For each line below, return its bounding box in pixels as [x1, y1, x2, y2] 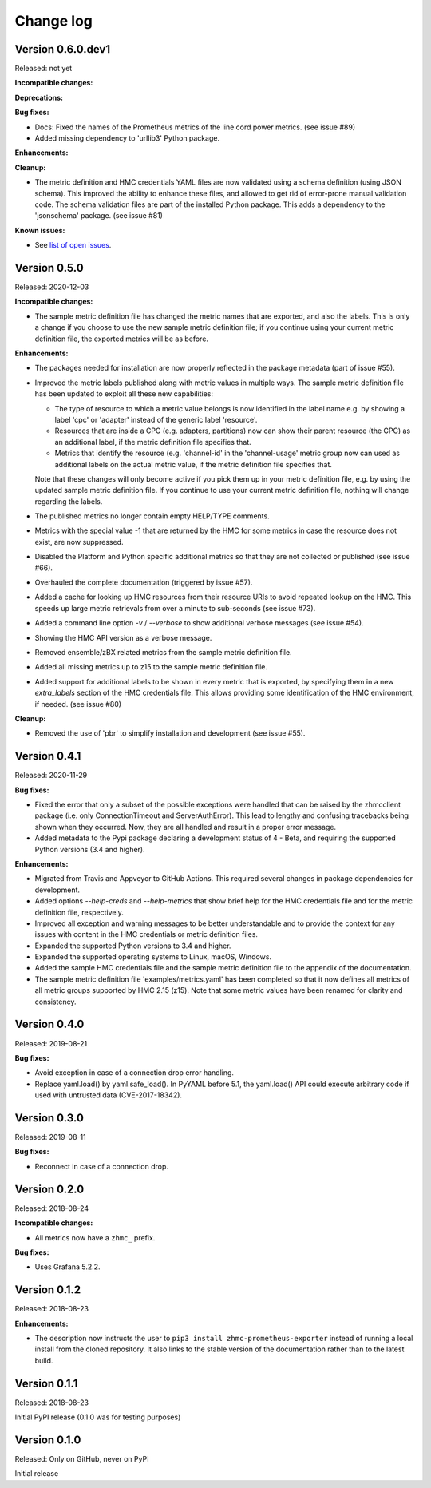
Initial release [14, 1469, 59, 1478]
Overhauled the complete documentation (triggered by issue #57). [34, 577, 253, 587]
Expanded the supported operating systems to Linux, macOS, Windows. [34, 952, 271, 962]
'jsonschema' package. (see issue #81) [34, 211, 164, 220]
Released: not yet [14, 64, 73, 73]
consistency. [34, 997, 77, 1006]
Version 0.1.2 [14, 1283, 81, 1297]
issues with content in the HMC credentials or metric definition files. [34, 930, 259, 939]
